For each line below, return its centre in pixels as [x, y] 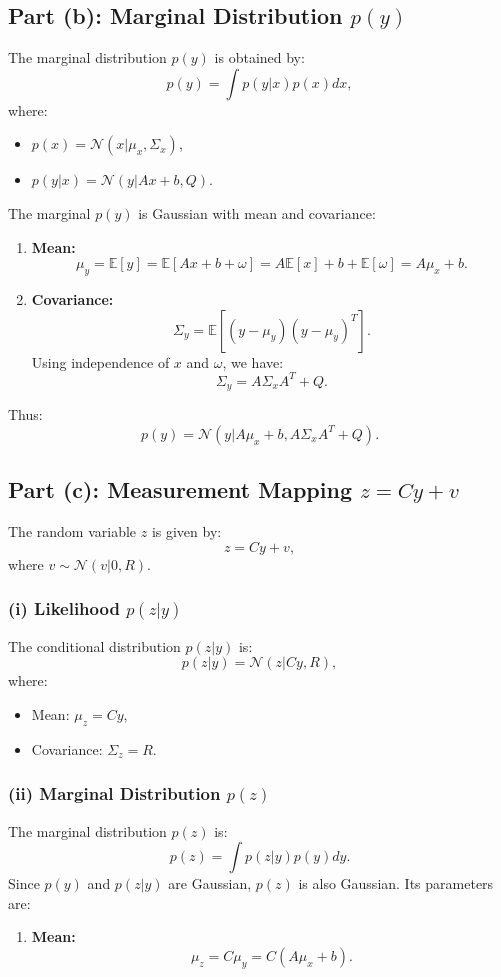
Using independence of [100, 361]
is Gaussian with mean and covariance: [257, 212]
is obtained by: [259, 57]
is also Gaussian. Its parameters [396, 883]
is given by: [186, 530]
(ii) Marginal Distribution [114, 793]
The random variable [72, 530]
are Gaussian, [210, 883]
